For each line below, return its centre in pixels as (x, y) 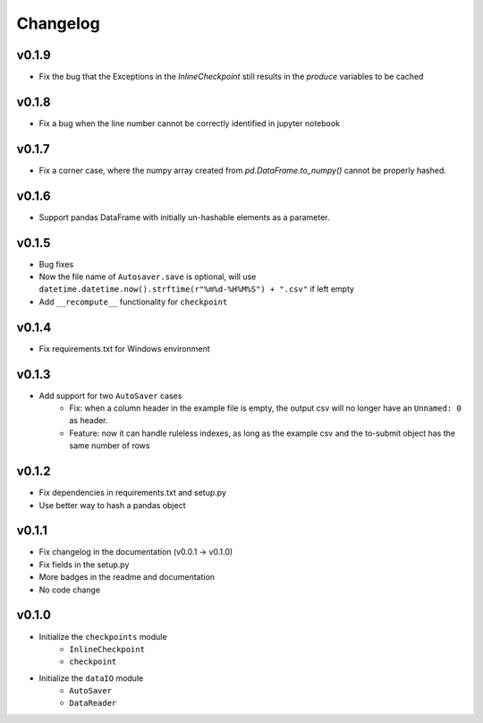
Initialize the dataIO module (91, 678)
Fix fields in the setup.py (84, 565)
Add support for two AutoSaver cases (110, 396)
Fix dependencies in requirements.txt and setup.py (133, 493)
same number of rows (110, 446)
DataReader (93, 703)
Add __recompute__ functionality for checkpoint (133, 302)
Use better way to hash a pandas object (112, 505)
